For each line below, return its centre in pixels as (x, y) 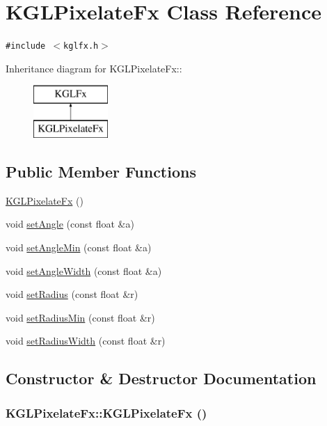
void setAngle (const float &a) (70, 224)
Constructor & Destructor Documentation (161, 378)
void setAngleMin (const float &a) (79, 247)
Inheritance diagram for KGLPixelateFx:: (94, 68)
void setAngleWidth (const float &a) (84, 270)
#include (26, 46)
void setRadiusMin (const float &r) (80, 317)
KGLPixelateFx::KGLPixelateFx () (106, 412)
